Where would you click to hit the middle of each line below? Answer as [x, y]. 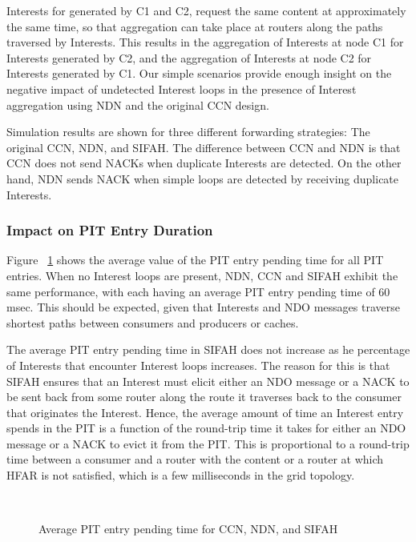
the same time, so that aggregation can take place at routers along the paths [195, 26]
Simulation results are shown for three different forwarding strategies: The [188, 132]
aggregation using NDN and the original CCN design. [138, 104]
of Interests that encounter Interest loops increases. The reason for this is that [198, 365]
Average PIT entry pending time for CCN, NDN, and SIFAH [188, 529]
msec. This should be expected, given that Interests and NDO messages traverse [203, 307]
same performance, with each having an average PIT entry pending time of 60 [198, 291]
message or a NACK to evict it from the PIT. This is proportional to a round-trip [208, 443]
